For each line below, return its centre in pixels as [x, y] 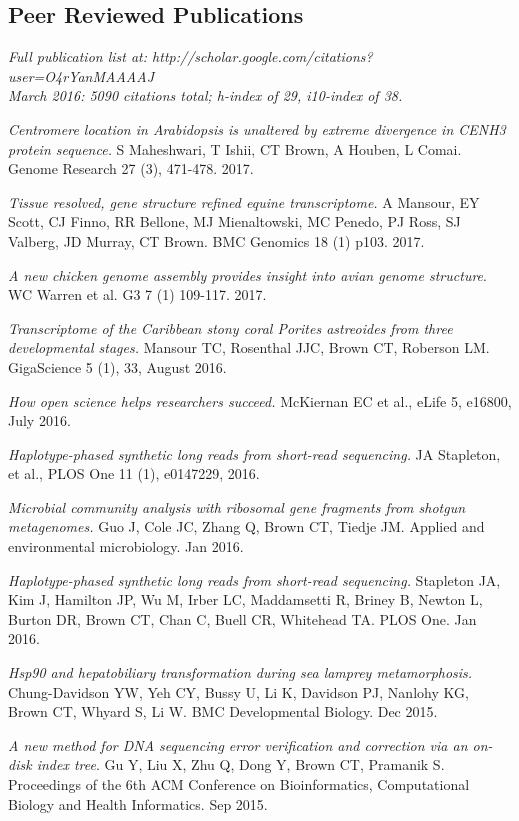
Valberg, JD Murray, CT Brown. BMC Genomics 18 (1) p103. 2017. [216, 240]
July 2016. [39, 420]
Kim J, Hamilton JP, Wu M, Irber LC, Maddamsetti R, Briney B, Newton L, [245, 599]
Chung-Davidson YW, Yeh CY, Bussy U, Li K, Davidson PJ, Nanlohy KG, [238, 691]
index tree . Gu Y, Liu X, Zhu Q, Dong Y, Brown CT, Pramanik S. [240, 764]
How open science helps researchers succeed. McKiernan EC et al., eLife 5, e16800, [260, 400]
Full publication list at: [78, 56]
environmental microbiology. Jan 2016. [126, 546]
